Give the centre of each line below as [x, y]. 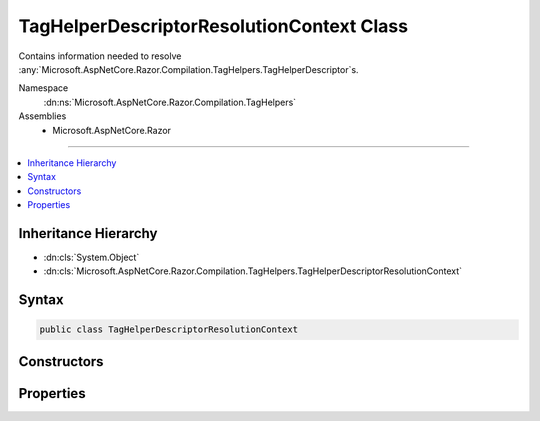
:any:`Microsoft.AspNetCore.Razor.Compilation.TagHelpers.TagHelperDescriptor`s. [188, 69]
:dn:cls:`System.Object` [91, 257]
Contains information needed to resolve [100, 56]
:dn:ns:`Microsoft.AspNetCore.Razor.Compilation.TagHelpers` [170, 102]
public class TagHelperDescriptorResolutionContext [169, 329]
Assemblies [42, 116]
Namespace [43, 88]
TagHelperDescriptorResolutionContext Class [213, 26]
